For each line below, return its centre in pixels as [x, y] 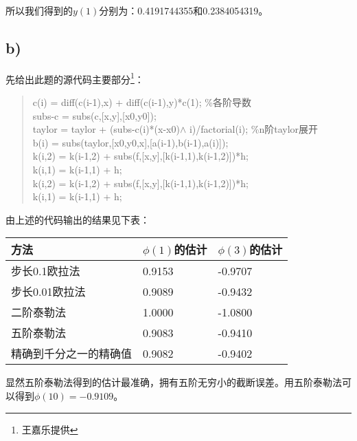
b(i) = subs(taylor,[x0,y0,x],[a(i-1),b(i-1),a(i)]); [130, 142]
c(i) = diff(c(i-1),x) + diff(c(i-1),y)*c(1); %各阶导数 [142, 102]
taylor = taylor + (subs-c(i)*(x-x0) [106, 129]
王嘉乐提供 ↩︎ [50, 429]
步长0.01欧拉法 [48, 292]
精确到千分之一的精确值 [72, 354]
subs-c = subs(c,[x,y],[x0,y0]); [94, 115]
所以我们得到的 [39, 10]
